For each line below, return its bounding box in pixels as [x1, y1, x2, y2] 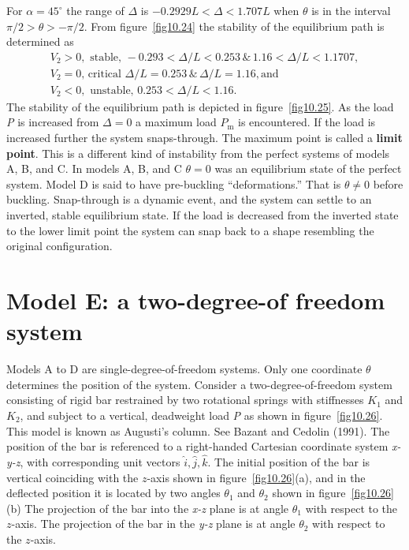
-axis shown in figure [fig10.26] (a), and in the [147, 469, 366, 485]
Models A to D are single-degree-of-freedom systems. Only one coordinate [6, 361, 363, 377]
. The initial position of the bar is [207, 453, 370, 470]
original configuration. [6, 238, 113, 254]
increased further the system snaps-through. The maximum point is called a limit [6, 129, 403, 146]
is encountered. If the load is [238, 114, 376, 130]
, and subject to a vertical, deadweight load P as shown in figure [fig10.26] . [20, 406, 383, 423]
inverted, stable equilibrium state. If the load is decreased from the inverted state [6, 207, 399, 223]
